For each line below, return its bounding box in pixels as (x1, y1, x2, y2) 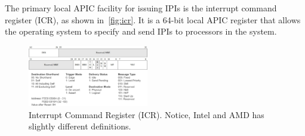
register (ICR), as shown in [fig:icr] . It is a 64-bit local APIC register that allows (5, 13, 301, 26)
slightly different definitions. (29, 120, 131, 132)
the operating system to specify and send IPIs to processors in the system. (5, 25, 277, 38)
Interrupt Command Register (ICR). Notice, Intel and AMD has (29, 108, 264, 120)
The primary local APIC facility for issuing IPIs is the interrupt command (5, 2, 277, 14)
